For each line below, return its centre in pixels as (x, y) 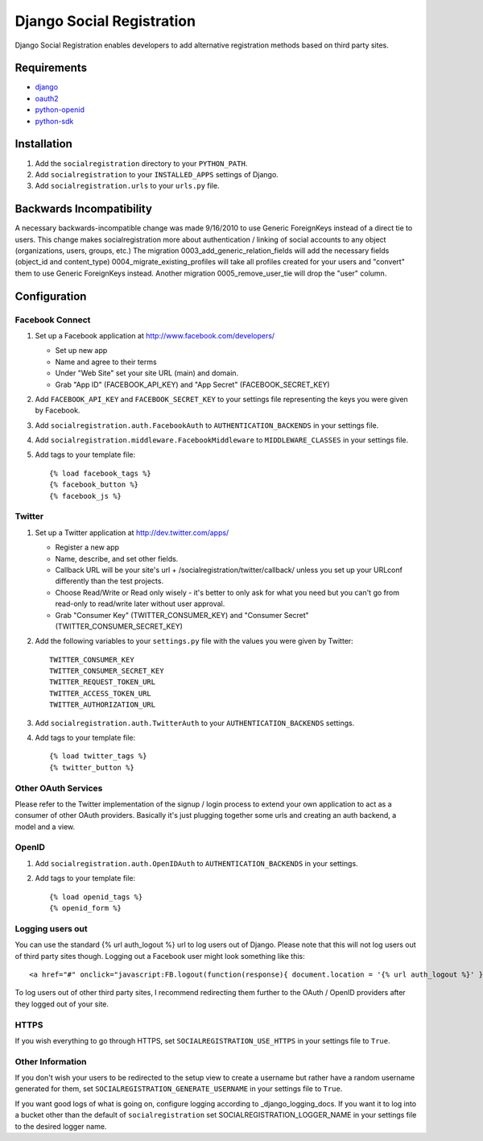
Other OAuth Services (59, 788)
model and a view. (45, 827)
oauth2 (47, 98)
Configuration (51, 296)
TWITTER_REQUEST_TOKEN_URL (103, 682)
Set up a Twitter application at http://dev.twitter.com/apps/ (132, 533)
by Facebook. (58, 410)
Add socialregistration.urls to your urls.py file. (127, 186)
